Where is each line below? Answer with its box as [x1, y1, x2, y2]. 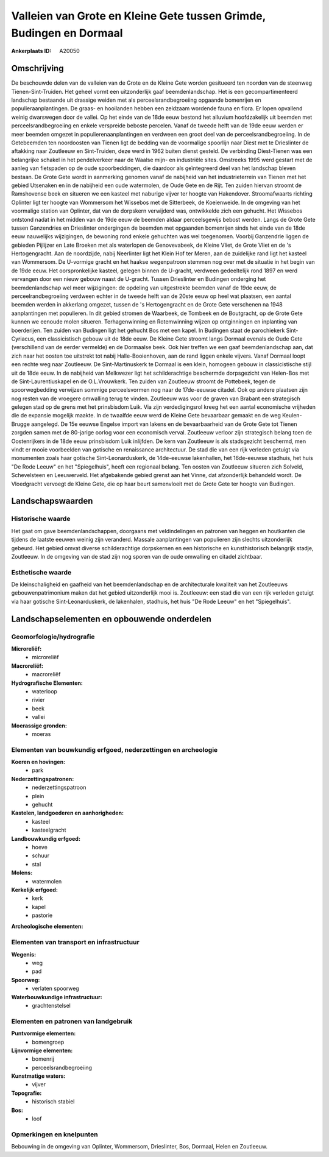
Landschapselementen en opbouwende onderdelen [11, 614, 211, 624]
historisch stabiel [32, 1098, 75, 1105]
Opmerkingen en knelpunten [11, 1130, 98, 1139]
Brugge [11, 420, 30, 428]
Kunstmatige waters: [11, 1072, 66, 1080]
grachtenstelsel [32, 1002, 71, 1009]
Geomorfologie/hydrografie [11, 632, 95, 641]
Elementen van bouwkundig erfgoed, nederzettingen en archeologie [11, 745, 218, 754]
